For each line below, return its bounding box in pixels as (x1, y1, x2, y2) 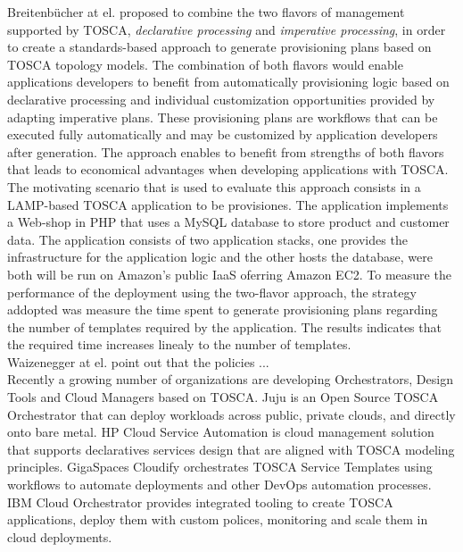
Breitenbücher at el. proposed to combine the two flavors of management (7, 3, 405, 21)
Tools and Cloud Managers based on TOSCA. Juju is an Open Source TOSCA (7, 388, 439, 406)
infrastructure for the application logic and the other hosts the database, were (7, 247, 433, 266)
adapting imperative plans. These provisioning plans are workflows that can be (7, 107, 438, 126)
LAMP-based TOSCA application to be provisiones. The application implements (7, 195, 449, 213)
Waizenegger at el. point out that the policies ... (7, 352, 269, 371)
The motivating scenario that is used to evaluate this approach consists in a (7, 177, 421, 196)
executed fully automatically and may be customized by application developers (7, 125, 438, 144)
